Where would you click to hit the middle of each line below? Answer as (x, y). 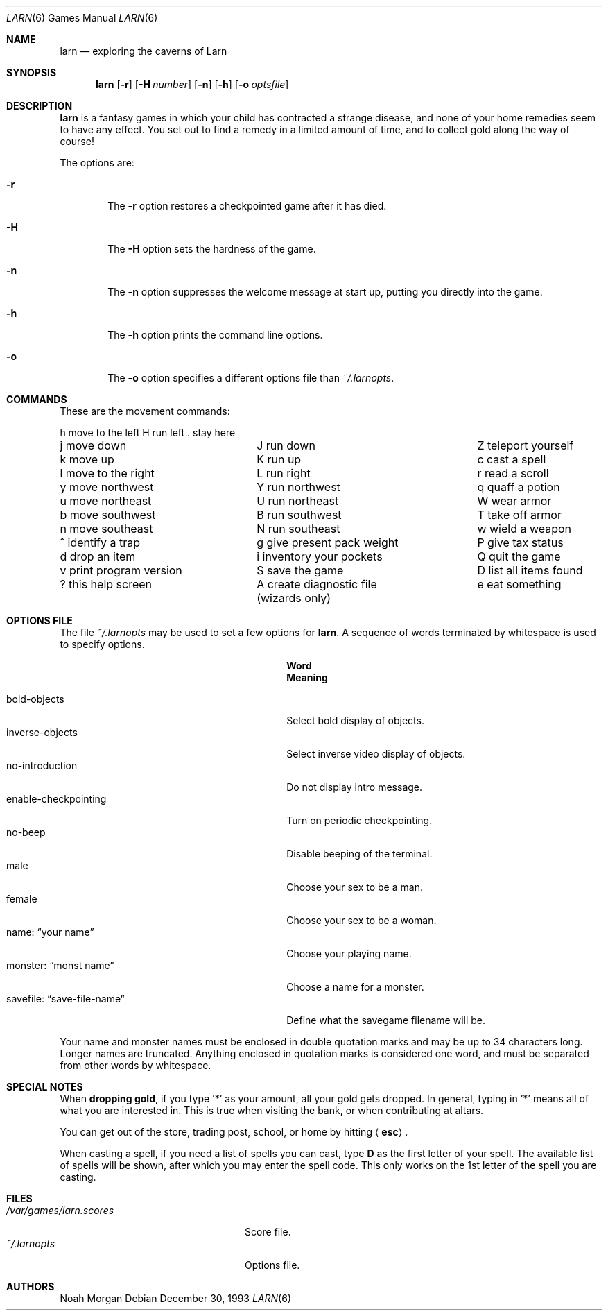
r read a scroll (513, 473)
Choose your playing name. (349, 954)
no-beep (26, 832)
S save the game (300, 570)
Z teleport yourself (526, 445)
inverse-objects (42, 732)
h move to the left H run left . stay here (148, 433)
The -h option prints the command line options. (215, 335)
